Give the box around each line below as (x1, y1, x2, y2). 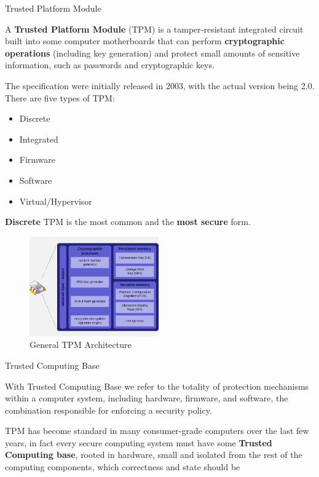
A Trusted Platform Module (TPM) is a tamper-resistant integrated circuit (5, 22, 304, 35)
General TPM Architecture (30, 338, 132, 351)
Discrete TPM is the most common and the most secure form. (5, 215, 251, 228)
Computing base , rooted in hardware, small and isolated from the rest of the (5, 448, 302, 461)
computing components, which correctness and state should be (5, 460, 240, 473)
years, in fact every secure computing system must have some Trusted (5, 436, 272, 449)
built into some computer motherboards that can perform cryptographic (5, 34, 285, 47)
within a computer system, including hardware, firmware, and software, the (5, 392, 288, 404)
